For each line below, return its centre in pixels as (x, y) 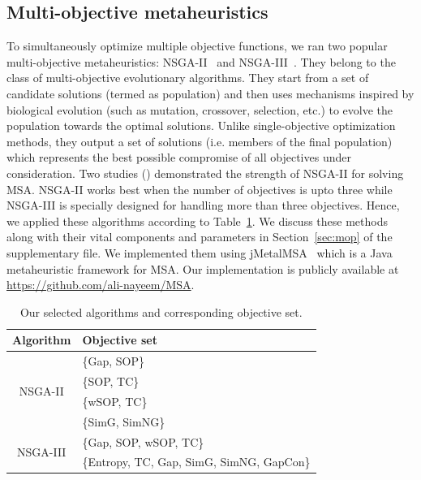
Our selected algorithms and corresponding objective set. (161, 311)
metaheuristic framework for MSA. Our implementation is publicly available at (203, 268)
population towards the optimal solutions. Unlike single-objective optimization (201, 125)
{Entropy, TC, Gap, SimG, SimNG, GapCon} (196, 462)
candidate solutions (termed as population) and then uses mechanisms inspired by (210, 93)
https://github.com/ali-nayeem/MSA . (101, 285)
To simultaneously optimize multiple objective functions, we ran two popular (197, 46)
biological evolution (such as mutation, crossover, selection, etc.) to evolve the (200, 109)
